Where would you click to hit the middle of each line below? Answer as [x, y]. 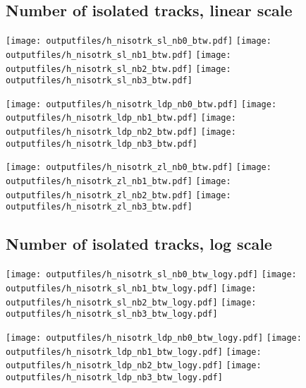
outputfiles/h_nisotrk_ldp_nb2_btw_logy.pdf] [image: [134, 366]
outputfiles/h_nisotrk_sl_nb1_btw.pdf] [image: [118, 55]
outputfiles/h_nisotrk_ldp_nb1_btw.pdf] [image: [121, 118]
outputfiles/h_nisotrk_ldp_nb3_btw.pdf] [102, 144]
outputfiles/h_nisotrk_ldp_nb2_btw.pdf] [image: [121, 132]
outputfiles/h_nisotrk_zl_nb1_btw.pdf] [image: [118, 182]
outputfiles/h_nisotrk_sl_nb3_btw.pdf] [99, 81]
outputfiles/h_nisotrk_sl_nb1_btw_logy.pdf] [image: [131, 288]
